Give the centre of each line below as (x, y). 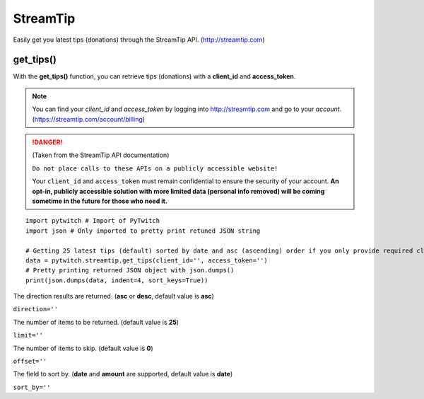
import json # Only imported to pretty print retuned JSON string (143, 231)
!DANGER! (47, 142)
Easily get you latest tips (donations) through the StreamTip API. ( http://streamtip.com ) (139, 40)
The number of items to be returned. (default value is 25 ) (96, 322)
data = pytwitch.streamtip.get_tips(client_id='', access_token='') (147, 260)
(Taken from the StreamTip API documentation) (101, 155)
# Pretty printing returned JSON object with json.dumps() (130, 270)
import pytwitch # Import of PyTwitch (93, 221)
